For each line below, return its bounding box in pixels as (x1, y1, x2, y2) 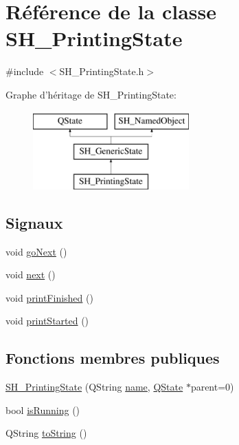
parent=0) (190, 380, 234, 394)
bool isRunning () (5, 402, 80, 417)
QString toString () (5, 426, 87, 440)
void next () (5, 267, 56, 282)
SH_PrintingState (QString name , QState (5, 380, 183, 394)
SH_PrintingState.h (59, 64, 144, 79)
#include (5, 64, 44, 79)
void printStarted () (5, 313, 89, 328)
